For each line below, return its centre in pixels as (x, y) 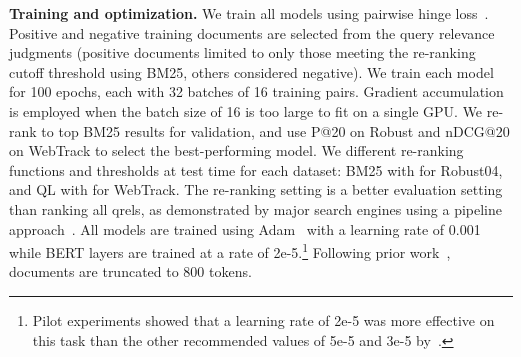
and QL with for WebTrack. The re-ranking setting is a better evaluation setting (256, 189)
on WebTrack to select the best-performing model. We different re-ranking (236, 150)
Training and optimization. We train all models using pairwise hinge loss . (249, 13)
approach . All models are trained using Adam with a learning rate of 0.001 (245, 228)
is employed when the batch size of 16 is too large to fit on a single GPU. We (246, 110)
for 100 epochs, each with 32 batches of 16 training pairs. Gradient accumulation (256, 91)
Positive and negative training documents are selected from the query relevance (252, 32)
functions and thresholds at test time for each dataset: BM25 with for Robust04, (256, 169)
